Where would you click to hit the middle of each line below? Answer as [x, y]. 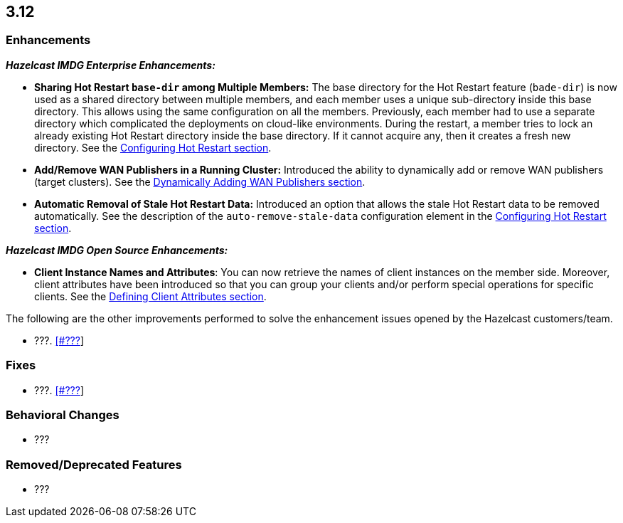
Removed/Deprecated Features [94, 464]
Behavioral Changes [63, 414]
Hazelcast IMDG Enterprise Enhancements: [111, 65]
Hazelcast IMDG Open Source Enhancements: [117, 250]
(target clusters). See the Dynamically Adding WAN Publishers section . [200, 181]
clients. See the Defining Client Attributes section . [150, 296]
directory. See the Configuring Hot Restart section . [153, 147]
